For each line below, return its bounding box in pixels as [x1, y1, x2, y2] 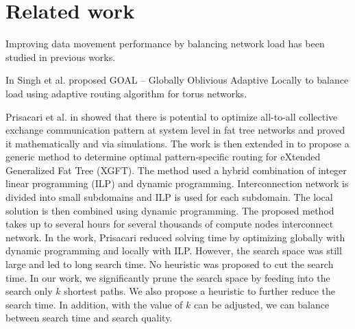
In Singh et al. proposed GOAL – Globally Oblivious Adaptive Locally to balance [5, 73, 349, 87]
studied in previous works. [5, 49, 116, 64]
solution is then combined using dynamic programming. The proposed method [5, 203, 334, 217]
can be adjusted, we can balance [193, 297, 330, 311]
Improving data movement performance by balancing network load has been [5, 36, 325, 51]
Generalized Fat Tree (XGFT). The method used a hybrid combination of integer [5, 162, 347, 177]
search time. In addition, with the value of [5, 297, 183, 311]
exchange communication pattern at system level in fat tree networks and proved [5, 123, 345, 137]
